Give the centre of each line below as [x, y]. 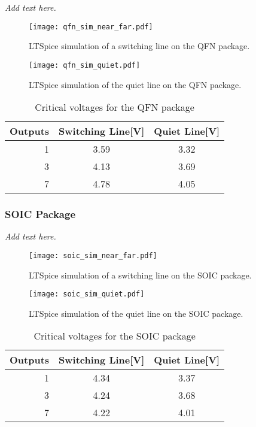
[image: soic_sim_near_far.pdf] [93, 255]
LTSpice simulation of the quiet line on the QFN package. [135, 84]
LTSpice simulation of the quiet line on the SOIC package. [136, 313]
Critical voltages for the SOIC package [115, 336]
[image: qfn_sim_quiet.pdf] [85, 65]
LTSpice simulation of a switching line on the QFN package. [139, 46]
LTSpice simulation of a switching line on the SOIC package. [140, 275]
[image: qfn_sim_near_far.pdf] [91, 27]
